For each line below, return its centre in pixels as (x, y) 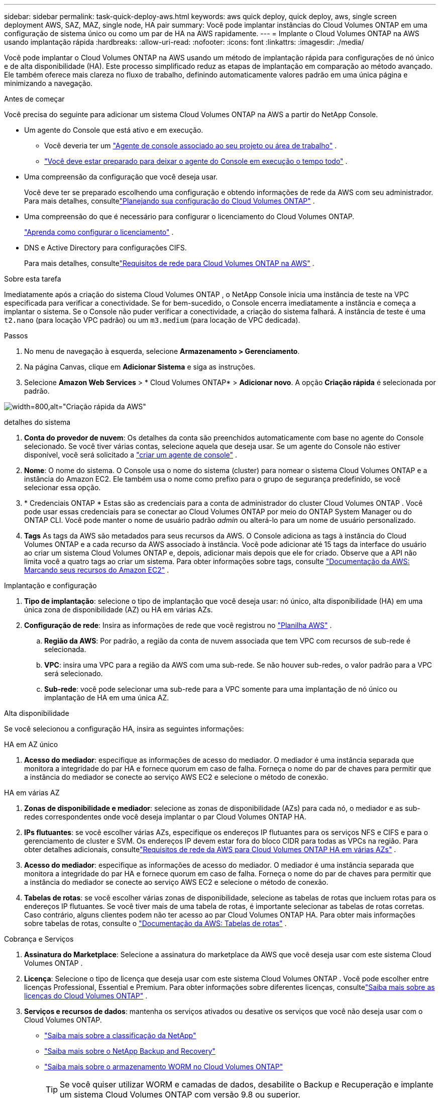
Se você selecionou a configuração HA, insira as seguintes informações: (124, 729)
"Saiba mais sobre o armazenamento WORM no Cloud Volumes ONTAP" (164, 1067)
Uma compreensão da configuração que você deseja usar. (121, 177)
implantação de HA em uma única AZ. (107, 698)
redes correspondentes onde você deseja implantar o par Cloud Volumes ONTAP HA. (165, 817)
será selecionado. (74, 673)
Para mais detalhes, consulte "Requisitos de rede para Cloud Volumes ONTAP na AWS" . (169, 263)
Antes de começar (34, 99)
